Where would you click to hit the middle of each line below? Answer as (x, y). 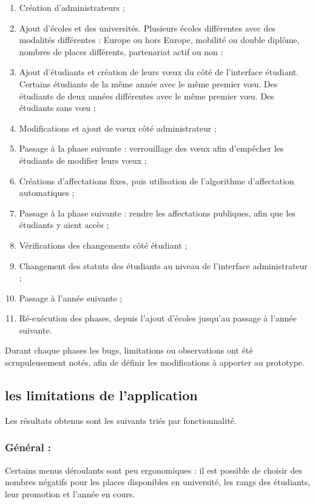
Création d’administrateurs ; (72, 7)
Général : (28, 447)
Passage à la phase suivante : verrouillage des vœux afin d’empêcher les (151, 148)
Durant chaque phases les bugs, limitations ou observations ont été (129, 350)
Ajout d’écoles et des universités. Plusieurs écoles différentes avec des (147, 28)
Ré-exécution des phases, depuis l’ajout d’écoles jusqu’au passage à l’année (158, 318)
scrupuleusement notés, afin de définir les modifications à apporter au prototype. (155, 362)
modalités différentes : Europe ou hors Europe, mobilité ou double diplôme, (159, 40)
